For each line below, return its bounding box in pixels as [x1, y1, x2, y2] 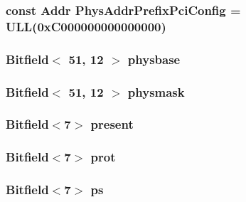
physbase [127, 50, 181, 68]
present [90, 115, 134, 133]
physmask [127, 83, 185, 100]
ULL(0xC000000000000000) [6, 17, 166, 35]
